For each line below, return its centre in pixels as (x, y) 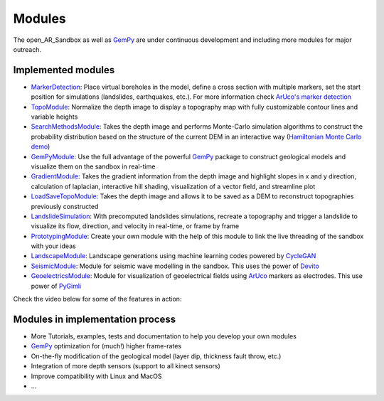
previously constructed (65, 206)
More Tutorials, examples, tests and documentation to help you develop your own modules (164, 336)
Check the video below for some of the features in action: (97, 299)
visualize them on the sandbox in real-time (93, 166)
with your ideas (53, 246)
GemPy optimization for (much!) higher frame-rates (106, 346)
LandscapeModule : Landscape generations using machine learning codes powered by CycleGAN (174, 256)
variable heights (54, 117)
